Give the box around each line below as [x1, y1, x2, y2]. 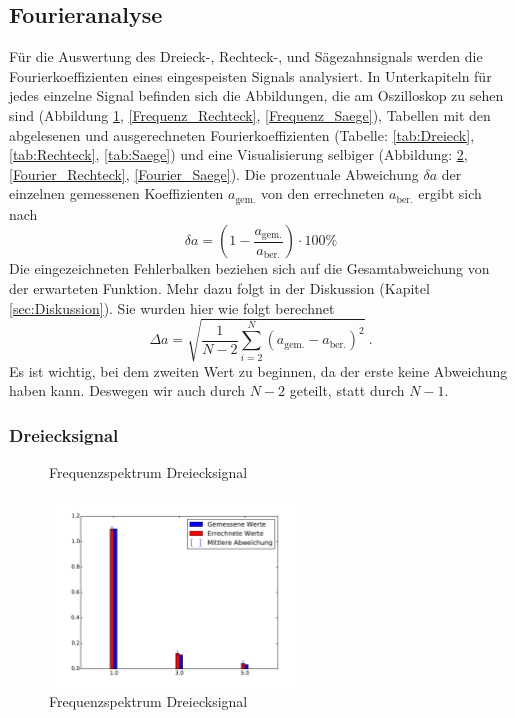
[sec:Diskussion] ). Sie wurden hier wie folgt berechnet [9, 297, 335, 318]
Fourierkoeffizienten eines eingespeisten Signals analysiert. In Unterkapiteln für [9, 65, 492, 86]
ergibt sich [418, 183, 482, 204]
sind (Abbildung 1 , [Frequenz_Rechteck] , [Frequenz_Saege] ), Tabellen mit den [9, 104, 491, 125]
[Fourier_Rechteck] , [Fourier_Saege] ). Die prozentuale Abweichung [9, 163, 419, 184]
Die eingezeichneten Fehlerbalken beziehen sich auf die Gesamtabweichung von [9, 258, 490, 279]
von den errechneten [261, 183, 385, 204]
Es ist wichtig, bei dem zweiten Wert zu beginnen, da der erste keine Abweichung [9, 360, 508, 381]
